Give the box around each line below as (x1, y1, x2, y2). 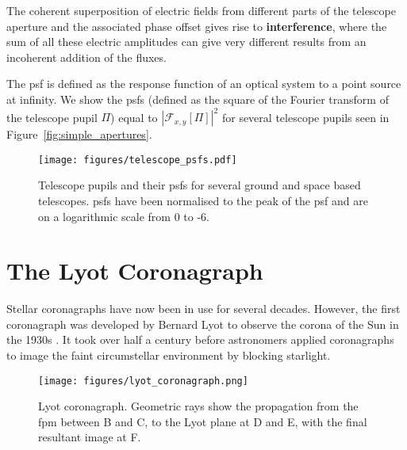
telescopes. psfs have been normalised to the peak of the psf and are (38, 192, 368, 208)
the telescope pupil (6, 109, 98, 125)
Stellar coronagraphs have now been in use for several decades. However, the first (6, 300, 401, 317)
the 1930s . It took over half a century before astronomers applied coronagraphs (6, 331, 394, 348)
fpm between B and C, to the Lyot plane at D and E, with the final (38, 413, 367, 429)
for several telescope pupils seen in (221, 109, 390, 125)
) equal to (110, 109, 158, 125)
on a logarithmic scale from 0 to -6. (38, 208, 209, 224)
